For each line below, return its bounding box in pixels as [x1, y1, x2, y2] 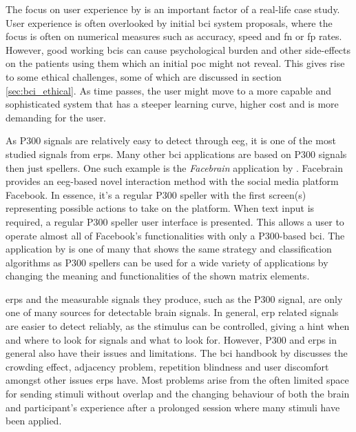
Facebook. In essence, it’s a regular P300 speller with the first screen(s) [6, 187, 306, 202]
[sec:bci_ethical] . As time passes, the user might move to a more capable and [6, 83, 331, 97]
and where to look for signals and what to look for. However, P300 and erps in [6, 332, 337, 346]
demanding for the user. [6, 110, 107, 124]
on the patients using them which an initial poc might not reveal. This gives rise [6, 56, 345, 70]
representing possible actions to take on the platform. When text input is [6, 201, 315, 215]
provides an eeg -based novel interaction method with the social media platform [6, 174, 339, 188]
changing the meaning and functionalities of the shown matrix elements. [6, 268, 310, 283]
